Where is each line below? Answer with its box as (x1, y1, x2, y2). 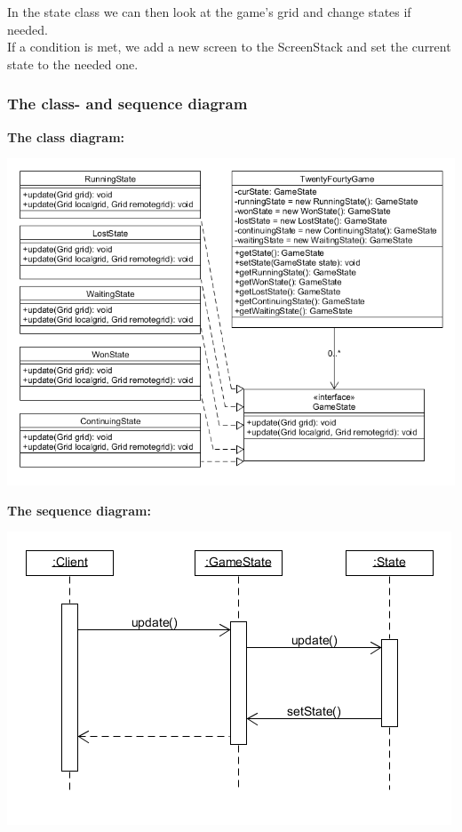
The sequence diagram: (7, 500, 151, 519)
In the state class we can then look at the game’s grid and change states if (7, 3, 411, 20)
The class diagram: (7, 127, 125, 146)
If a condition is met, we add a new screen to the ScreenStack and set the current (7, 37, 451, 56)
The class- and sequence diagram (7, 92, 248, 115)
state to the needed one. (7, 54, 139, 73)
